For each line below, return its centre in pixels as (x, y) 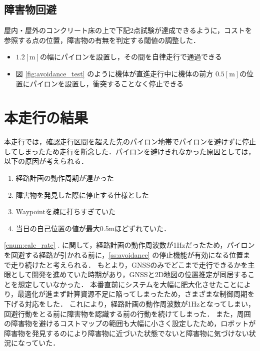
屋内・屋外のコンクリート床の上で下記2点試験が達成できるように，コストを (128, 30)
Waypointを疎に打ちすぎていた (65, 211)
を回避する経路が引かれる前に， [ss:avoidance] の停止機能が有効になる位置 (124, 255)
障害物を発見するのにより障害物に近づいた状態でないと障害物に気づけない (126, 333)
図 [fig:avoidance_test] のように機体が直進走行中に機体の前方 (114, 73)
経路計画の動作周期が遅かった (65, 178)
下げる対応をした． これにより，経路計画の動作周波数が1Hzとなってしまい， (129, 304)
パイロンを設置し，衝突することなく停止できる (107, 83)
